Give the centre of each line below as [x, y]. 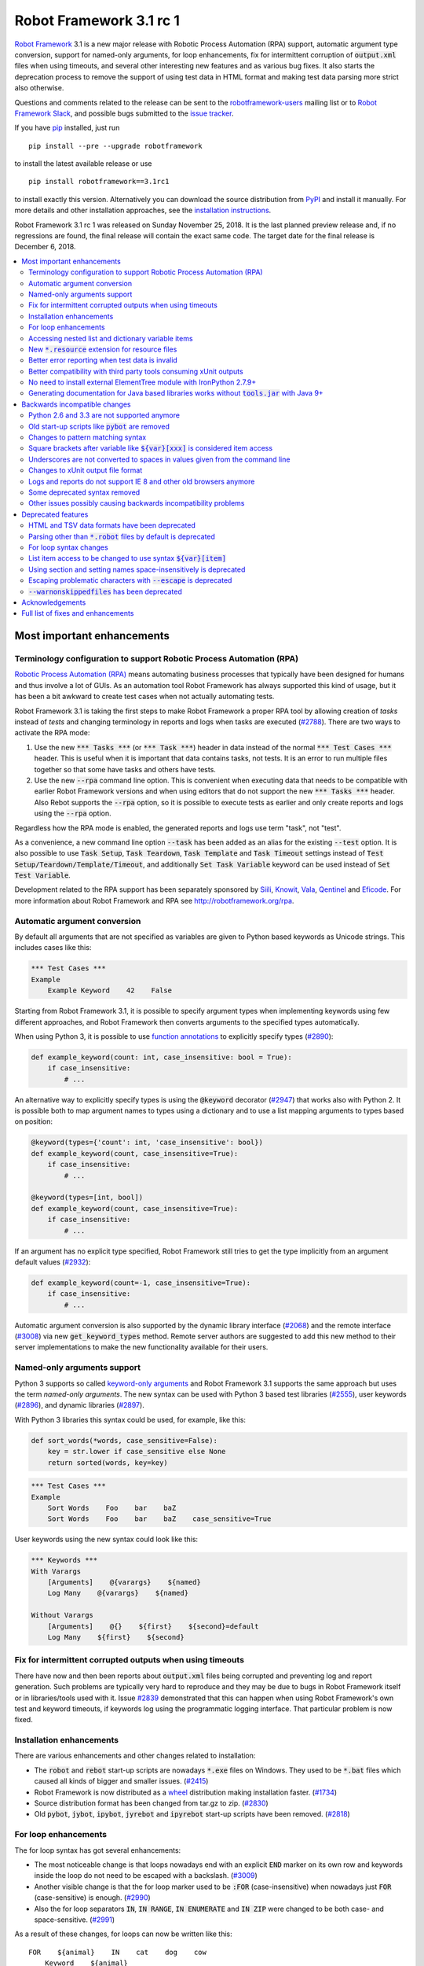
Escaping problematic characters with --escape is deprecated [130, 580]
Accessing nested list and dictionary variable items [111, 338]
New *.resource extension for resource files [103, 349]
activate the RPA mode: [52, 733]
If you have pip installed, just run [67, 128]
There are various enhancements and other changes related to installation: [135, 1756]
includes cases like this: [53, 948]
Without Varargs [62, 1615]
